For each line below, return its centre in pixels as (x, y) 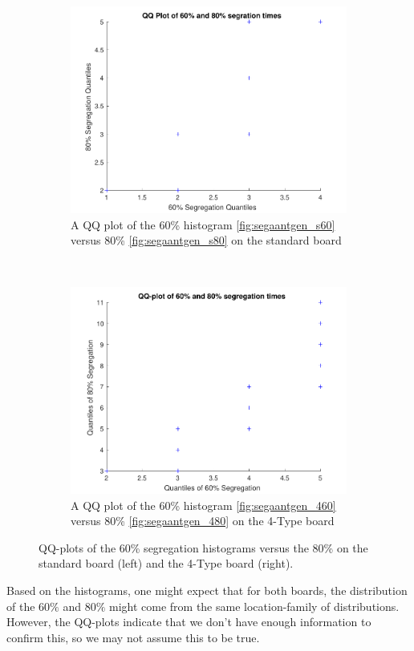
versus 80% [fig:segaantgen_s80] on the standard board (206, 240)
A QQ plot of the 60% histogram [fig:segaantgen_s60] (203, 224)
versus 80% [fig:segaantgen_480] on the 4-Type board (203, 521)
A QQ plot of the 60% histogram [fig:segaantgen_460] (203, 505)
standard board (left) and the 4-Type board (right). (166, 563)
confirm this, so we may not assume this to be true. (133, 637)
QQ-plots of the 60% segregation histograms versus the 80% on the (203, 547)
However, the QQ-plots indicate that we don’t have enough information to (189, 622)
